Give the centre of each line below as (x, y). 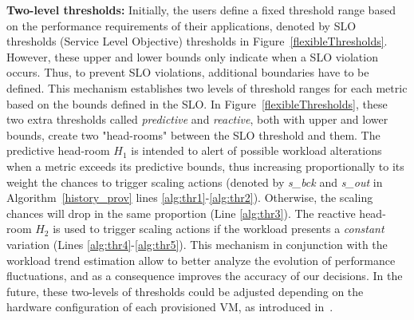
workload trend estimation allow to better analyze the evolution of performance (201, 260)
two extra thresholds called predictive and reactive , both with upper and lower (197, 119)
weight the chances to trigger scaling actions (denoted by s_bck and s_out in (195, 182)
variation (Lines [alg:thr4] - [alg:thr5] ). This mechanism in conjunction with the (197, 244)
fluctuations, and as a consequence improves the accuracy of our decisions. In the (205, 276)
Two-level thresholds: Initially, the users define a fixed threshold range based (201, 10)
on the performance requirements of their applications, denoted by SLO (181, 25)
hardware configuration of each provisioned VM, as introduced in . (170, 307)
